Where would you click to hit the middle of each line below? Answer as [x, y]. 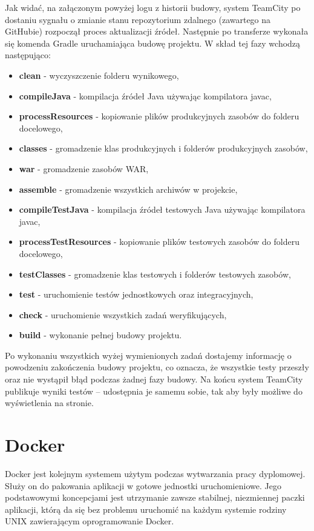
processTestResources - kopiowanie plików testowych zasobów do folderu [159, 242]
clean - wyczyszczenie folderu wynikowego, [99, 75]
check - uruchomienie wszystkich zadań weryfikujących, [123, 314]
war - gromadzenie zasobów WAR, [84, 168]
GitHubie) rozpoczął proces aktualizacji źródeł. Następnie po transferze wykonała [157, 31]
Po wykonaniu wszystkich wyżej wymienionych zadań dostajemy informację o [148, 355]
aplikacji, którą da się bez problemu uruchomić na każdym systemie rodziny [146, 509]
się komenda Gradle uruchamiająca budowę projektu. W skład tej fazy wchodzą [153, 43]
